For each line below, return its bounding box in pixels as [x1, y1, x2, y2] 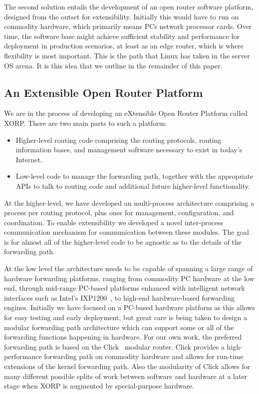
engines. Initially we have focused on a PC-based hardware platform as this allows [4, 302, 255, 313]
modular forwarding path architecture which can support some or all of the [4, 322, 234, 332]
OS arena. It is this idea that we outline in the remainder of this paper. [4, 60, 223, 70]
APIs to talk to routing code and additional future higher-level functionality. [15, 180, 250, 191]
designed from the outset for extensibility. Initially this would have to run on [4, 11, 239, 21]
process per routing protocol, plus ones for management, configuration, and [4, 207, 234, 218]
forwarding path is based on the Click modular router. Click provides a [4, 341, 225, 352]
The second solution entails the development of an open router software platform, [4, 1, 254, 11]
